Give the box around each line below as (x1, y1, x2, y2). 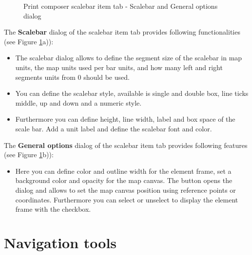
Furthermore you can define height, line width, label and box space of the (15, 114, 235, 124)
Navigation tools (4, 232, 117, 252)
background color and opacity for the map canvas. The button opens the (15, 175, 233, 185)
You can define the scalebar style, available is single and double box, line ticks (15, 88, 249, 98)
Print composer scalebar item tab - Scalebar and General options (23, 1, 218, 11)
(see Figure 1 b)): (4, 149, 54, 160)
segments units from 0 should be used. (15, 72, 130, 82)
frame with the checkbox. (15, 204, 91, 214)
